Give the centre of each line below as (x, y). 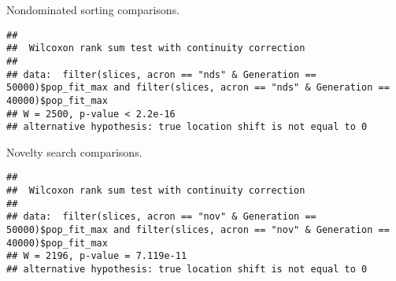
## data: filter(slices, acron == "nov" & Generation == (161, 217)
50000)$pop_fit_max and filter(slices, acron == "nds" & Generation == (198, 88)
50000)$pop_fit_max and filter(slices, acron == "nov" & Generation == (198, 230)
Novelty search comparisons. (74, 152)
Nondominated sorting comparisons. (93, 9)
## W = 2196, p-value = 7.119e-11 (97, 256)
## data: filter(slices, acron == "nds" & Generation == (161, 74)
